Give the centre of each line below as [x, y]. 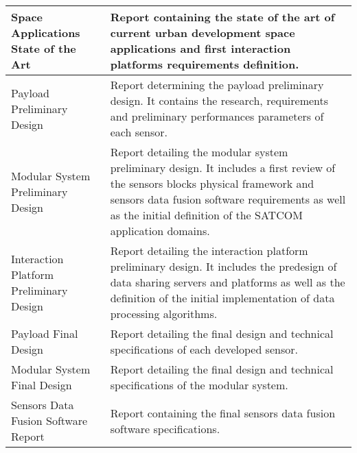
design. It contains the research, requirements [219, 100]
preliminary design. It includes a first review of [223, 168]
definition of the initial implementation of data [222, 298]
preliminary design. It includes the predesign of [223, 266]
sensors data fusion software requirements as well [228, 199]
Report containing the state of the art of [222, 17]
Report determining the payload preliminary [217, 85]
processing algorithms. [164, 314]
